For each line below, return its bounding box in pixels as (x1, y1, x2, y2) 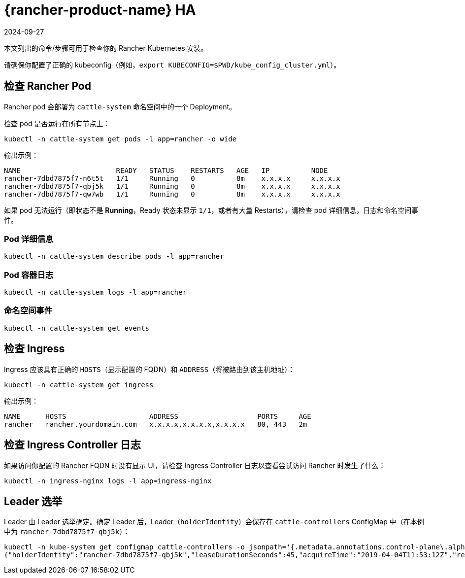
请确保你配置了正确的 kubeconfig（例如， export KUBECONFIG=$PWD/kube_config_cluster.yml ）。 (4, 60, 341, 69)
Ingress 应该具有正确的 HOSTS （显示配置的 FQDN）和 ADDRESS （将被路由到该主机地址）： (4, 365, 295, 374)
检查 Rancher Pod (4, 80, 91, 93)
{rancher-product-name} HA (4, 1, 196, 18)
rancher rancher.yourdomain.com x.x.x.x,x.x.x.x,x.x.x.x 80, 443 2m (4, 420, 307, 428)
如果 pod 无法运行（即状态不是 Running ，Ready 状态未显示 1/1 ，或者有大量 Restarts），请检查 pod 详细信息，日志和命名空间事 (4, 205, 419, 214)
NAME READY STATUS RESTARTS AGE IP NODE (4, 166, 328, 174)
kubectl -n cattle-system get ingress (4, 380, 154, 389)
